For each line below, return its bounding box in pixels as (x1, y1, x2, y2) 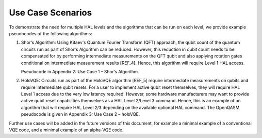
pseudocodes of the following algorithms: (9, 30, 92, 36)
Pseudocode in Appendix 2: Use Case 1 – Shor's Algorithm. (21, 69, 139, 74)
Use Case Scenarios (9, 7, 92, 18)
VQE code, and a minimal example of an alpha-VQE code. (9, 127, 124, 133)
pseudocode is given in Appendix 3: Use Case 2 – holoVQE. (21, 111, 140, 117)
